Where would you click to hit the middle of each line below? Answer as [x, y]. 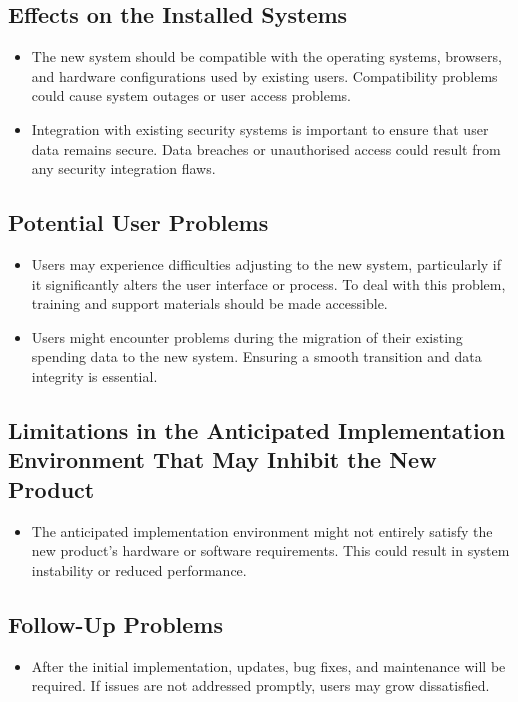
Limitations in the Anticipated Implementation [257, 429]
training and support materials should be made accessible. [209, 303]
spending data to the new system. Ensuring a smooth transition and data [256, 356]
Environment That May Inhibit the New [222, 459]
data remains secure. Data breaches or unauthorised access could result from [266, 148]
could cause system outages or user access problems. [191, 95]
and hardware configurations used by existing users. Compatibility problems [264, 75]
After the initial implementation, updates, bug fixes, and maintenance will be [268, 665]
